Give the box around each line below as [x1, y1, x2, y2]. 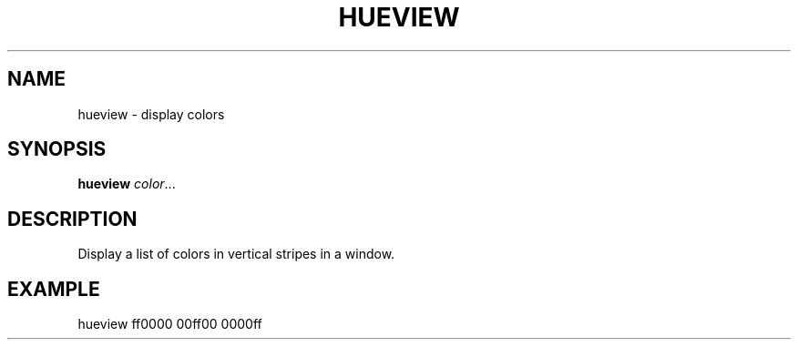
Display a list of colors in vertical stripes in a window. [77, 246, 395, 262]
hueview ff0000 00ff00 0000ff [77, 316, 262, 332]
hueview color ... [77, 176, 176, 192]
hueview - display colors [77, 106, 225, 122]
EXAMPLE [7, 277, 100, 301]
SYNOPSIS [7, 138, 107, 161]
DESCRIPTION [7, 207, 138, 230]
